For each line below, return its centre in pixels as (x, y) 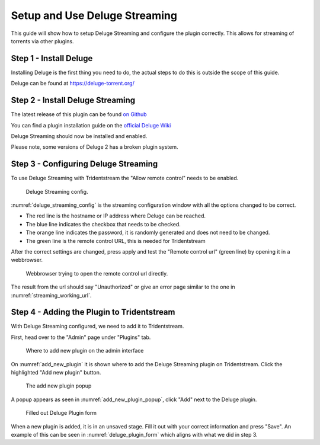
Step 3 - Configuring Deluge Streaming (84, 164)
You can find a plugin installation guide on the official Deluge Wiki (91, 125)
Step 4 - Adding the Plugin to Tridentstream (93, 312)
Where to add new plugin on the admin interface (85, 351)
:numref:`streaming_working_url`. (51, 295)
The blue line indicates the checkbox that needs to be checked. (103, 224)
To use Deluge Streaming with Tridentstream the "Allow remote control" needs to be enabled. (125, 178)
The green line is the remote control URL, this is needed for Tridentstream (116, 241)
